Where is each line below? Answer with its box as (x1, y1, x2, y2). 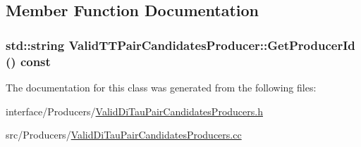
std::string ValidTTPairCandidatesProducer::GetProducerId (6, 36, 355, 53)
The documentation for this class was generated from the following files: (6, 79, 317, 94)
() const (6, 52, 51, 70)
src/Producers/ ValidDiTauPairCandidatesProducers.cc (6, 127, 242, 142)
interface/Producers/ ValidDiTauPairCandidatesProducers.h (6, 103, 263, 118)
